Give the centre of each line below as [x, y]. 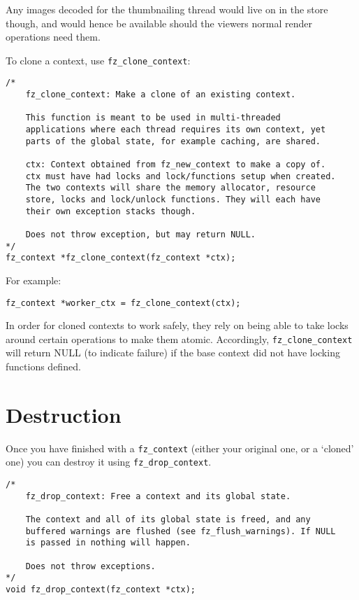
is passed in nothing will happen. [108, 543]
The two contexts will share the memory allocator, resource [170, 188]
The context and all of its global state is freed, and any [168, 520]
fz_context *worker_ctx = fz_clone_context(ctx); [123, 303]
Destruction [64, 414]
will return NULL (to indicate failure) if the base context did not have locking [173, 353]
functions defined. [43, 367]
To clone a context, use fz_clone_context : [98, 60]
